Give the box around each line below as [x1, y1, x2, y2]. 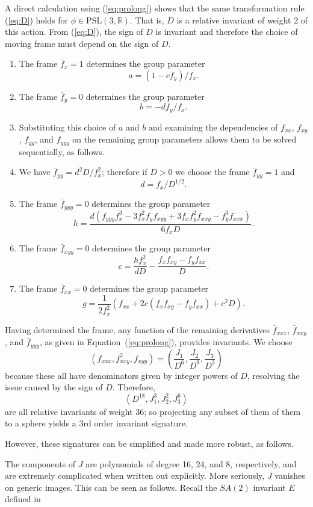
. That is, [129, 13, 164, 26]
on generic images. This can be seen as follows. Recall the [5, 481, 217, 493]
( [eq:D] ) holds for [5, 13, 68, 26]
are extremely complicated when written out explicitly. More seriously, [5, 469, 265, 482]
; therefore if [101, 165, 147, 178]
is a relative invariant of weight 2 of [176, 13, 308, 26]
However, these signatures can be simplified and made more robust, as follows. [5, 437, 294, 450]
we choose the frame [175, 165, 250, 178]
